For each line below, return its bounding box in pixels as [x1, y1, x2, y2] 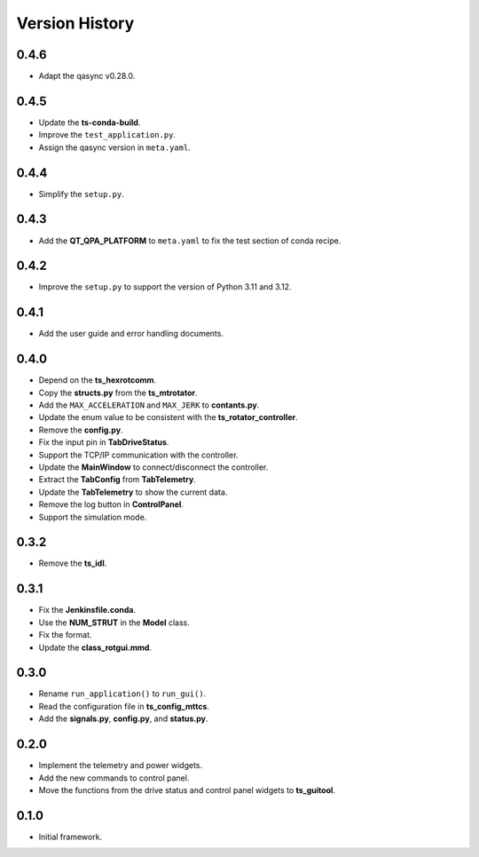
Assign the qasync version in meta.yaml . [38, 142, 191, 153]
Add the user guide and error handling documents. [38, 329, 224, 339]
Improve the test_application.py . [38, 130, 177, 140]
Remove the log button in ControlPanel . [38, 499, 184, 510]
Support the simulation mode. [38, 512, 147, 522]
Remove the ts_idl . [38, 558, 107, 568]
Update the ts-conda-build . [38, 116, 141, 128]
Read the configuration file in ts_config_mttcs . [38, 701, 210, 711]
